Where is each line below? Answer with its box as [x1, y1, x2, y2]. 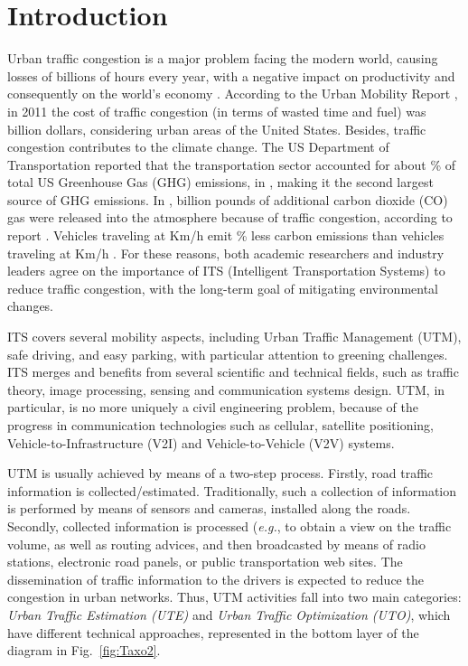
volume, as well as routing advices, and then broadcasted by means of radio [7, 534, 426, 553]
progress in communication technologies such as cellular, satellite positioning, [7, 416, 434, 434]
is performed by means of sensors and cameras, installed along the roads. [7, 499, 411, 518]
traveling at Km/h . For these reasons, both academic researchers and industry [7, 243, 445, 262]
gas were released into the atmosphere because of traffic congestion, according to [7, 208, 453, 227]
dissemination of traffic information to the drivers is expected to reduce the [7, 569, 424, 588]
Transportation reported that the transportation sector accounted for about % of [7, 155, 456, 174]
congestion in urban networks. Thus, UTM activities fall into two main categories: [7, 587, 462, 606]
